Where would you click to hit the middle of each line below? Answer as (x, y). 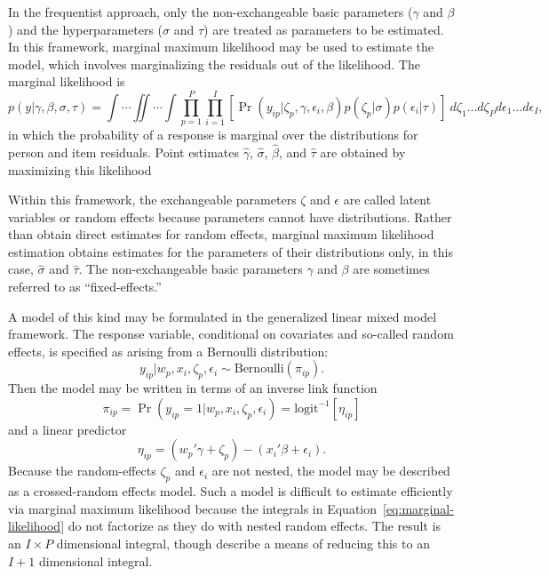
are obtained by (363, 152)
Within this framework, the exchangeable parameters (152, 200)
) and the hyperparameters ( (86, 29)
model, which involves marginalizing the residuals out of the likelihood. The (214, 64)
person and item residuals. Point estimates (124, 152)
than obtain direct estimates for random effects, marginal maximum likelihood (221, 234)
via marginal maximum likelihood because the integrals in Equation (193, 508)
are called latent (387, 200)
